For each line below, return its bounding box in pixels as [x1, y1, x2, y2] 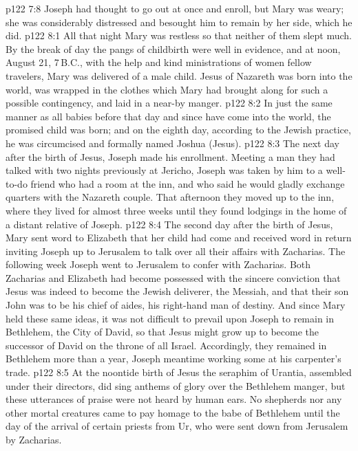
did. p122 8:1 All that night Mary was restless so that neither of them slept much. [6, 28, 352, 43]
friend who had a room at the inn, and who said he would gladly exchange [30, 176, 345, 190]
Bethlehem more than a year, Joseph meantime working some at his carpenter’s [6, 351, 341, 366]
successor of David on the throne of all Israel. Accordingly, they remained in [6, 338, 327, 352]
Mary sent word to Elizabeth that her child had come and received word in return [6, 230, 352, 245]
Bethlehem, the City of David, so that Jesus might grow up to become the [6, 324, 319, 339]
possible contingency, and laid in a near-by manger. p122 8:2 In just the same [6, 96, 333, 110]
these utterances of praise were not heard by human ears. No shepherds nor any [6, 392, 342, 406]
